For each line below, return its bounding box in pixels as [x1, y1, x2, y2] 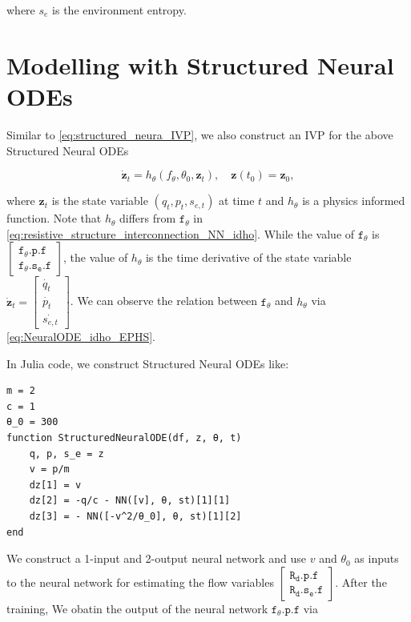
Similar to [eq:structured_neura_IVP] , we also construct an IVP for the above [6, 126, 393, 142]
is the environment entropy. [52, 2, 187, 18]
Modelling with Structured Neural [6, 48, 394, 81]
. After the [335, 573, 387, 590]
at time [219, 192, 255, 209]
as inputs [354, 550, 399, 567]
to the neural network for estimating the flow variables [6, 573, 274, 590]
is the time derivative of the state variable [145, 249, 352, 266]
